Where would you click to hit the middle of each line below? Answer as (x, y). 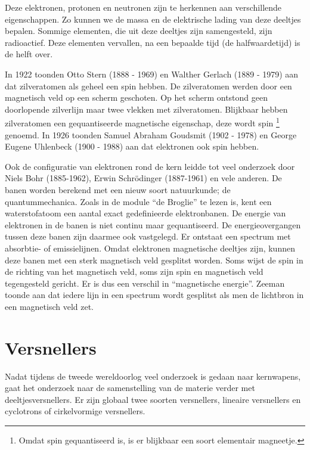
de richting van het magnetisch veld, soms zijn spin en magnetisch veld (134, 271)
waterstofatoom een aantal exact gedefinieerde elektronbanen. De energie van (145, 213)
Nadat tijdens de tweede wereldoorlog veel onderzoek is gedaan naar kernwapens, (153, 376)
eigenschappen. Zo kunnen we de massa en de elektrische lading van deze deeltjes (153, 19)
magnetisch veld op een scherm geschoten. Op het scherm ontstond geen (136, 97)
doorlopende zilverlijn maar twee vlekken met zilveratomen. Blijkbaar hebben (146, 109)
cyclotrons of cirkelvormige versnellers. (75, 411)
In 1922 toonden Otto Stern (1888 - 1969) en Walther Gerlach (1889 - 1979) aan (152, 74)
